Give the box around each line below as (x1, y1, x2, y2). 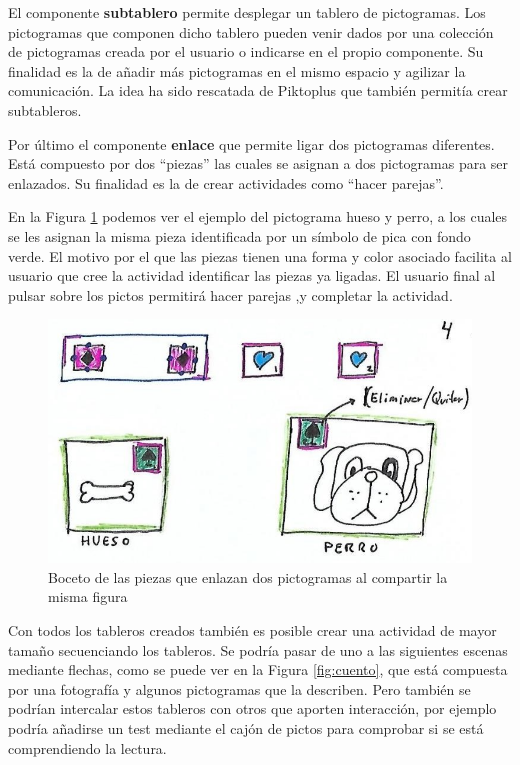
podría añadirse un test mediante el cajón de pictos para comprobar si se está (8, 718, 484, 739)
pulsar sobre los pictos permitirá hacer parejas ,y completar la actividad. (8, 284, 453, 305)
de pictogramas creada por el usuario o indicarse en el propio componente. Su (8, 41, 484, 62)
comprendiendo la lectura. (8, 737, 167, 758)
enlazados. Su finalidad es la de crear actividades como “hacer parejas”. (8, 172, 444, 193)
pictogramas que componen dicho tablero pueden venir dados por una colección (8, 21, 494, 42)
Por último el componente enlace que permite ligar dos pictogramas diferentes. (8, 133, 495, 154)
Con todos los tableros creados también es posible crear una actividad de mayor (8, 620, 497, 641)
